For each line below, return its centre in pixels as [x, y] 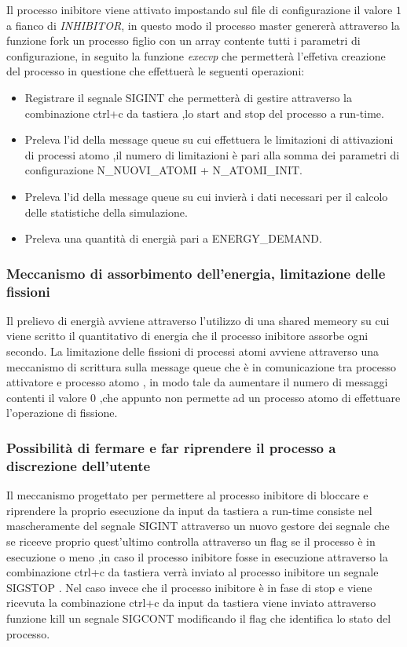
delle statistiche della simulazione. [106, 212]
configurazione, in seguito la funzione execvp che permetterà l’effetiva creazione [196, 55]
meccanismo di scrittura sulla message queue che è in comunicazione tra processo [202, 366]
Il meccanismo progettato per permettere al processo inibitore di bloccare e [187, 495]
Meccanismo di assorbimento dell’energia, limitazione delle [196, 273]
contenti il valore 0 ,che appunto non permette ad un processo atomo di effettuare [203, 397]
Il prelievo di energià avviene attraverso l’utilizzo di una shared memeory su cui [198, 320]
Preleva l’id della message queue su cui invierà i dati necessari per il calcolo [206, 196]
